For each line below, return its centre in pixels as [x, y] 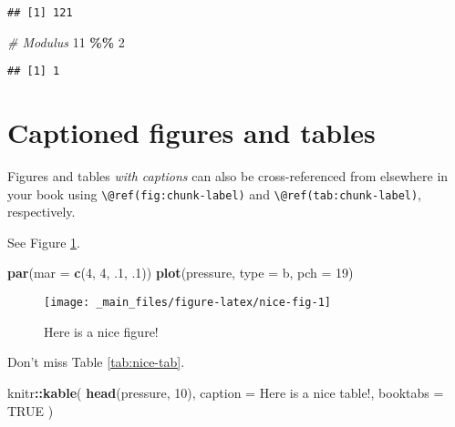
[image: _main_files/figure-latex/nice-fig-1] [187, 303]
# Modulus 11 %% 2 [66, 41]
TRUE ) [31, 410]
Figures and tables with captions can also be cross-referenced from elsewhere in [228, 176]
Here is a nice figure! [101, 331]
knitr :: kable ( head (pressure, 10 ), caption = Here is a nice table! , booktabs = [226, 392]
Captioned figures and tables [191, 132]
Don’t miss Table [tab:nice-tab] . [96, 362]
